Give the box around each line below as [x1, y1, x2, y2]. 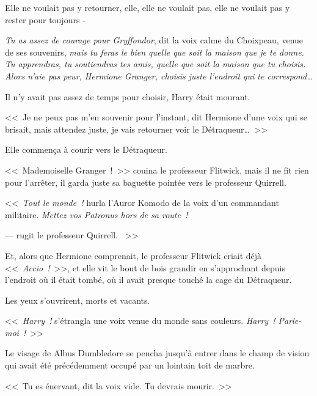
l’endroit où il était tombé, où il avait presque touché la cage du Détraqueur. [5, 273, 292, 286]
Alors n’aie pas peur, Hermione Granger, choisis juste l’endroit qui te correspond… [5, 69, 313, 82]
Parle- [278, 314, 302, 327]
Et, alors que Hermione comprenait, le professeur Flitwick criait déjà [5, 249, 262, 262]
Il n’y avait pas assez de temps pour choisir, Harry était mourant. [5, 90, 250, 103]
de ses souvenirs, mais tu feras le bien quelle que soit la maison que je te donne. [5, 45, 304, 58]
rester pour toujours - [5, 13, 86, 26]
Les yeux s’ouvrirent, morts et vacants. [5, 293, 150, 306]
